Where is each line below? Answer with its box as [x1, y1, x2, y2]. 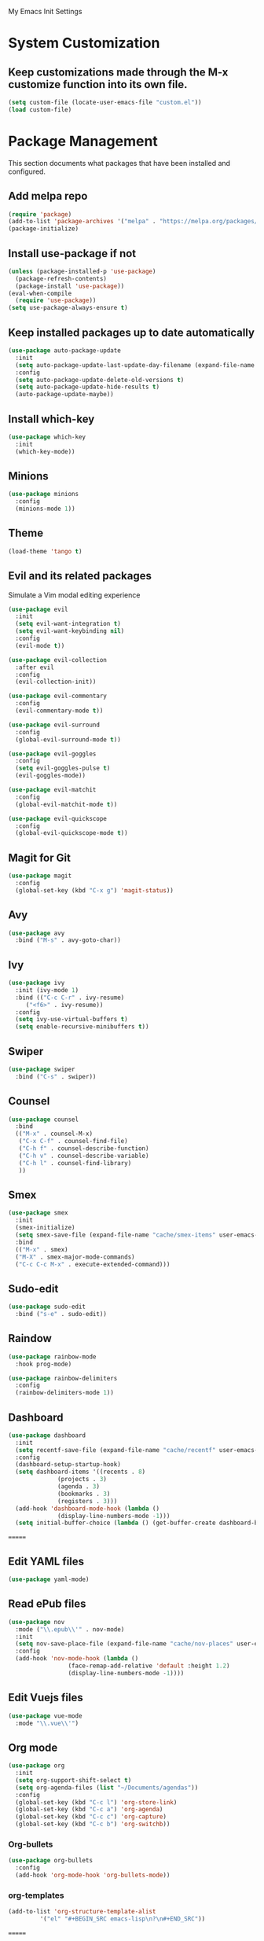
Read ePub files [8, 1597, 86, 1611]
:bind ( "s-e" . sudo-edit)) [15, 1311, 108, 1318]
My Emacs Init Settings [8, 7, 82, 16]
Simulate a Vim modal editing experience [8, 590, 141, 600]
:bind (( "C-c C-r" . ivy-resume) [15, 994, 125, 1002]
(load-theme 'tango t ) [8, 547, 82, 555]
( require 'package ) [8, 210, 72, 219]
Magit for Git [8, 851, 71, 864]
